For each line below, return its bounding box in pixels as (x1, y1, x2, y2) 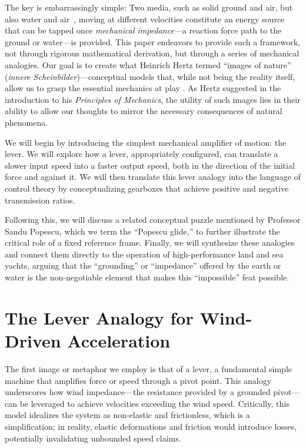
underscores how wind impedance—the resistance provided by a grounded (5, 386, 271, 398)
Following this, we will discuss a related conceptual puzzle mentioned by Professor (5, 213, 301, 226)
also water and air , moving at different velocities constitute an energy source (5, 12, 285, 25)
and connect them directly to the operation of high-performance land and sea (5, 248, 284, 260)
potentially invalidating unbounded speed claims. (5, 432, 181, 444)
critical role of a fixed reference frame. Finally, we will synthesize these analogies (5, 236, 295, 249)
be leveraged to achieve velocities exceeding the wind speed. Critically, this (19, 397, 290, 409)
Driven (5, 329, 61, 353)
